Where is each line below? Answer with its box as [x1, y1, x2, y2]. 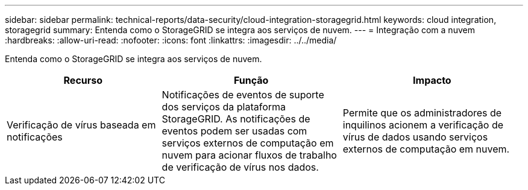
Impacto [413, 74, 451, 86]
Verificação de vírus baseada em [7, 119, 156, 131]
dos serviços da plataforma [162, 101, 286, 113]
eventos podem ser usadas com [162, 125, 307, 137]
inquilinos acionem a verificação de [342, 119, 503, 131]
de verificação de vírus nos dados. [162, 161, 319, 173]
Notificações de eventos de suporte [162, 89, 324, 101]
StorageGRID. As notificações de [162, 113, 310, 125]
